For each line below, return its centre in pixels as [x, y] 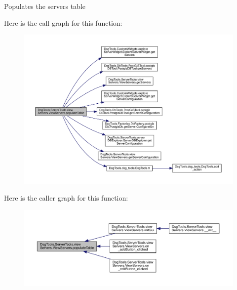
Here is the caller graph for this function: [66, 198]
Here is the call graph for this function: [63, 22]
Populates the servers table [45, 6]
